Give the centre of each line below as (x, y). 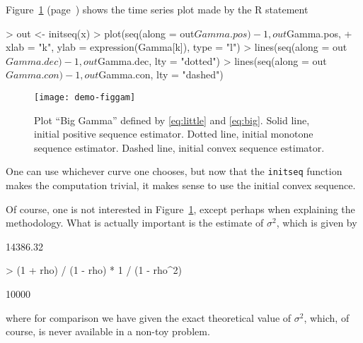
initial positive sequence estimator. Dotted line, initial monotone (174, 134)
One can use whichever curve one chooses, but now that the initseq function (174, 171)
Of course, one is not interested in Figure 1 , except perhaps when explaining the (180, 209)
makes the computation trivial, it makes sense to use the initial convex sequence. (181, 185)
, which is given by (317, 223)
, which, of (327, 317)
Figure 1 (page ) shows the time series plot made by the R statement (157, 9)
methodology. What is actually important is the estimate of (135, 223)
